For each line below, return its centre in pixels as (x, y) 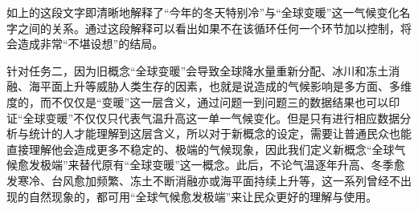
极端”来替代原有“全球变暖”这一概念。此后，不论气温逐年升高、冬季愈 (222, 165)
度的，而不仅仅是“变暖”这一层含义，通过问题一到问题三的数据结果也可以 (198, 101)
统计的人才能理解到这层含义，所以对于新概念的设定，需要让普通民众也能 (220, 133)
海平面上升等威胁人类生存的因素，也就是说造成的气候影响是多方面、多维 (220, 86)
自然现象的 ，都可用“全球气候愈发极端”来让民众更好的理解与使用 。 (203, 196)
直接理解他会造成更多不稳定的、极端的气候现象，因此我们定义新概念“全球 (201, 149)
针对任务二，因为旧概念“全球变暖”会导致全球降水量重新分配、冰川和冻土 (198, 70)
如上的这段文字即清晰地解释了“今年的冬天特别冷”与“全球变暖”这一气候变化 (203, 12)
